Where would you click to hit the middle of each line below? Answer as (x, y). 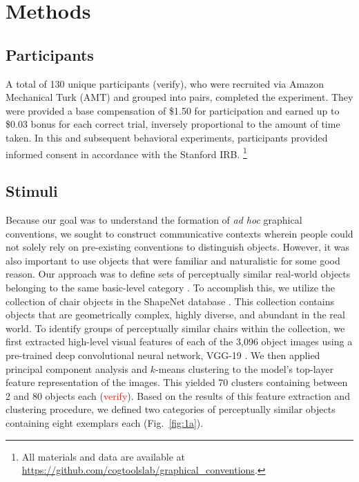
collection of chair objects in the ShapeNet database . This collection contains (170, 301)
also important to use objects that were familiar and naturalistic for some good (173, 260)
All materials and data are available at (104, 456)
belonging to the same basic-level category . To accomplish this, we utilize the (171, 287)
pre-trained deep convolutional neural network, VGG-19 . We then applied (163, 355)
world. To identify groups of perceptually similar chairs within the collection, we (175, 328)
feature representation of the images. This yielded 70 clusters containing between (177, 382)
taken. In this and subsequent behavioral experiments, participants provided (167, 137)
